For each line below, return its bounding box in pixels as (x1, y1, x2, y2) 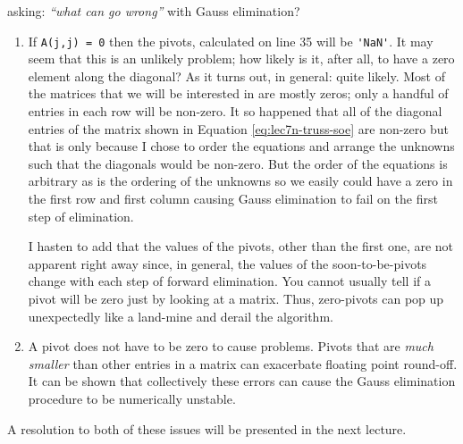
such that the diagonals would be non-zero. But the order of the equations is (28, 154, 448, 172)
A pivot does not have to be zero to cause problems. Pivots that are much (28, 337, 434, 356)
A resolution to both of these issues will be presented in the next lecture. (7, 419, 407, 438)
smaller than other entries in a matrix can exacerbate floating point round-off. (28, 354, 458, 373)
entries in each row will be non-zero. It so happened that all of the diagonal (28, 102, 442, 121)
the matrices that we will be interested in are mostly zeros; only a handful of (28, 84, 449, 103)
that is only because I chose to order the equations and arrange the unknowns (28, 137, 455, 155)
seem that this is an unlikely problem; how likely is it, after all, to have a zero (28, 49, 455, 68)
